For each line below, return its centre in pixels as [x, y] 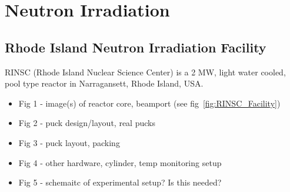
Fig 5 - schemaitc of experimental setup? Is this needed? [120, 182]
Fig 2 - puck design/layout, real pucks [87, 123]
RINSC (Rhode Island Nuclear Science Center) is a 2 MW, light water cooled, [145, 72]
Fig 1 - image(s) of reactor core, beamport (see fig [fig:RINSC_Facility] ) [149, 103]
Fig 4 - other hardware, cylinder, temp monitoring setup [120, 162]
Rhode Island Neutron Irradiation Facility [136, 47]
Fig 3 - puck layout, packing [69, 142]
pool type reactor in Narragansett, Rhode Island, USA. [104, 83]
